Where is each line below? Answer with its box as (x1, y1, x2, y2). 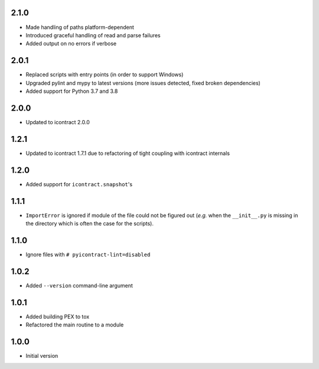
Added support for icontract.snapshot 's (25, 180, 133, 187)
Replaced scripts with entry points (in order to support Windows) (25, 71, 184, 78)
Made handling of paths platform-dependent (25, 24, 134, 31)
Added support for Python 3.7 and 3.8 (25, 88, 118, 95)
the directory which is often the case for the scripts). (25, 220, 154, 227)
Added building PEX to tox (25, 313, 90, 320)
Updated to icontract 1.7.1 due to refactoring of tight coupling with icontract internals (25, 150, 230, 157)
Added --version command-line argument (25, 281, 133, 289)
